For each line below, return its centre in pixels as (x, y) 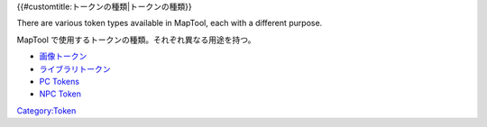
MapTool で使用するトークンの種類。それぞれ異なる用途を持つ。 (136, 40)
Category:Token (46, 110)
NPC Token (60, 94)
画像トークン (63, 56)
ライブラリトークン (75, 68)
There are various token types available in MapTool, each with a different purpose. (170, 23)
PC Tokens (60, 81)
